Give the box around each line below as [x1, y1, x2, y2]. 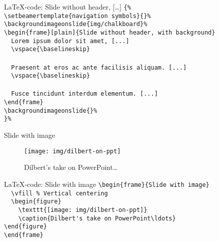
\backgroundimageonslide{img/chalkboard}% [4, 21, 147, 28]
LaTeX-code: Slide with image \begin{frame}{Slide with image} [4, 178, 209, 189]
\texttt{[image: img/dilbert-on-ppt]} [18, 206, 147, 213]
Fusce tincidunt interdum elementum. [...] [11, 90, 158, 98]
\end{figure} [4, 223, 47, 230]
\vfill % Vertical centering [11, 189, 108, 197]
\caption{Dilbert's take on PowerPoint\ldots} [18, 214, 176, 222]
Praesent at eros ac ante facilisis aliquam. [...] [11, 64, 187, 71]
